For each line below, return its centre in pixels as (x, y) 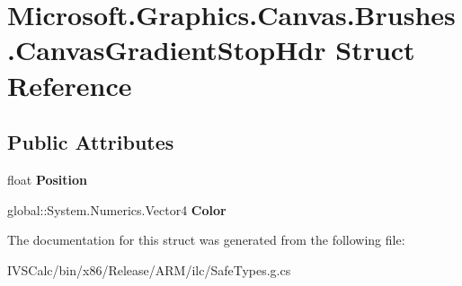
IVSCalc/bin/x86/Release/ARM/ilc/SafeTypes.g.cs (149, 269)
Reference (70, 85)
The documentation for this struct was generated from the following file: (206, 240)
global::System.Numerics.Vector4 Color (117, 209)
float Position (48, 179)
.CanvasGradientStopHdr (167, 50)
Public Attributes (91, 142)
